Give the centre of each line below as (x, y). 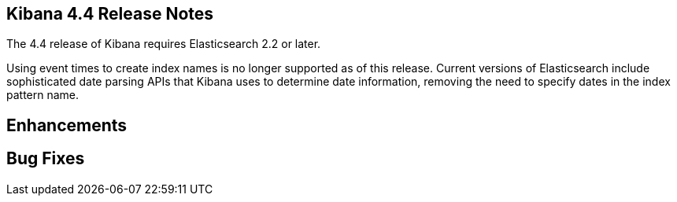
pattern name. (43, 95)
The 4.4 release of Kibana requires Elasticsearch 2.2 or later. (164, 44)
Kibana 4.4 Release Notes (110, 14)
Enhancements (67, 125)
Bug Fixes (46, 159)
